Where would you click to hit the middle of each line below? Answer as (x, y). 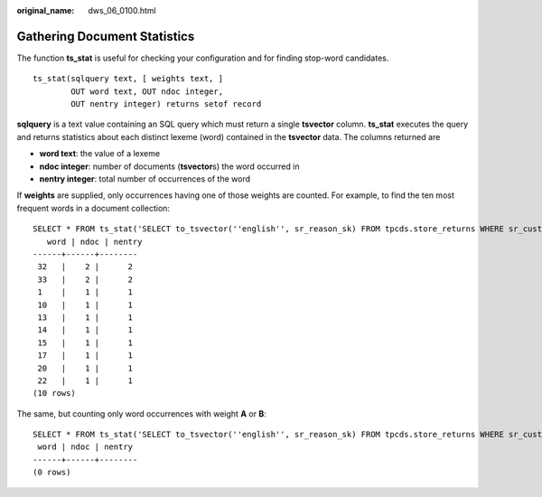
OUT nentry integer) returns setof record (166, 104)
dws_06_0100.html (122, 10)
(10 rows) (54, 394)
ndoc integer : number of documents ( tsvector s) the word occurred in (169, 166)
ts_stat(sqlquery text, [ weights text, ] (128, 79)
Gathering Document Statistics (106, 36)
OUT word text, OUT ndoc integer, (147, 91)
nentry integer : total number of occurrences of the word (145, 179)
